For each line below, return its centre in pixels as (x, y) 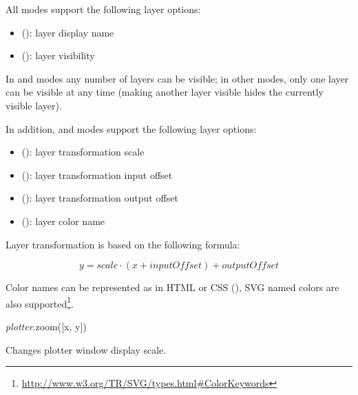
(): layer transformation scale (83, 152)
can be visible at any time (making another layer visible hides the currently (165, 92)
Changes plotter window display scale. (86, 349)
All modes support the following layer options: (103, 9)
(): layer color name (63, 221)
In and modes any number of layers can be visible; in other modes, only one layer (177, 78)
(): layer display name (68, 32)
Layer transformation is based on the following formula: (123, 244)
